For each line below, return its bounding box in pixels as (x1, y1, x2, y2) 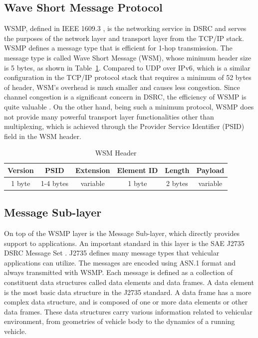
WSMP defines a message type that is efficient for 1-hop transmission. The (4, 42, 233, 53)
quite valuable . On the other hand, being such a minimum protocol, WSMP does (4, 101, 254, 111)
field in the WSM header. (4, 130, 81, 141)
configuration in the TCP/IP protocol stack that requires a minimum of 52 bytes (4, 72, 252, 82)
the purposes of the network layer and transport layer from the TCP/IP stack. (4, 32, 244, 43)
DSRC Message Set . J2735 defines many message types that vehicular (4, 247, 220, 258)
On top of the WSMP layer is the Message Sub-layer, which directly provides (4, 228, 240, 238)
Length (165, 164, 190, 175)
